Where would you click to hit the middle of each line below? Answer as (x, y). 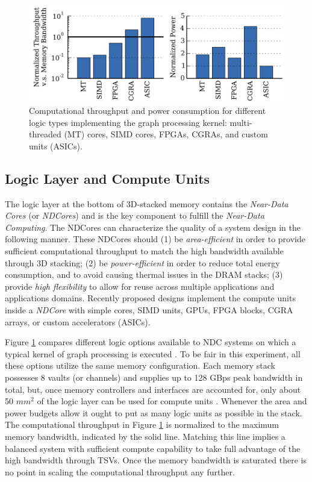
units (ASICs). (56, 146)
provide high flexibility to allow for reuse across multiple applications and (140, 286)
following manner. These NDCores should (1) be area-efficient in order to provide (155, 239)
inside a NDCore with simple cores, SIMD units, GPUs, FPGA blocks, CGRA (149, 310)
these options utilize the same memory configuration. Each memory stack (140, 365)
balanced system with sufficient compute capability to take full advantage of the (153, 448)
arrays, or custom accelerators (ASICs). (78, 321)
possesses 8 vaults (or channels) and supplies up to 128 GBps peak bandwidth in (154, 377)
